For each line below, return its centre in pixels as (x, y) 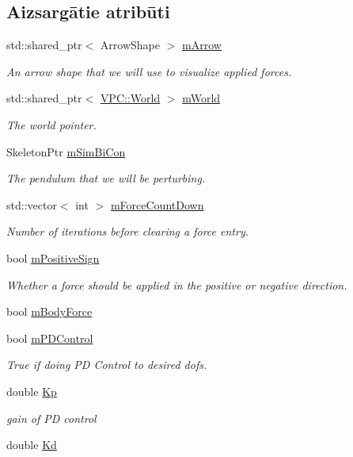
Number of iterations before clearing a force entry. (128, 231)
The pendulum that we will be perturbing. (106, 178)
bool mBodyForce (49, 311)
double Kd (32, 445)
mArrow (202, 45)
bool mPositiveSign (53, 257)
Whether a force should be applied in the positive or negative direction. (177, 284)
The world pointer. (51, 124)
